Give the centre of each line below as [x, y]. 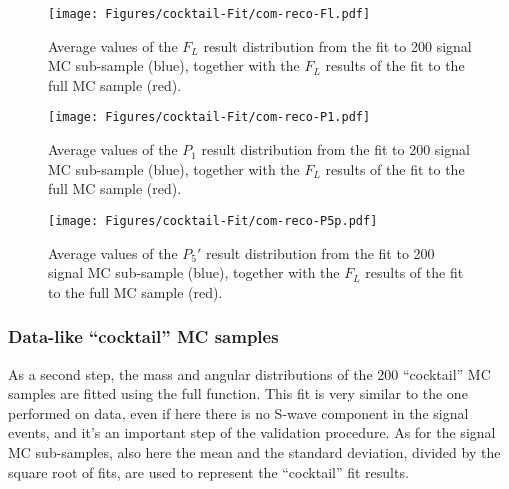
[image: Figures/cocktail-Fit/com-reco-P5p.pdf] [213, 220]
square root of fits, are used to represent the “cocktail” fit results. [208, 471]
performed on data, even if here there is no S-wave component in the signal [238, 412]
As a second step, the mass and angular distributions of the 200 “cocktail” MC [249, 373]
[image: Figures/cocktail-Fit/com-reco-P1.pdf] [209, 117]
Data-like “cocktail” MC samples [143, 336]
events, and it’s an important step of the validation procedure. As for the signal [252, 432]
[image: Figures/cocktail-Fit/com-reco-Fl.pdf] [209, 14]
